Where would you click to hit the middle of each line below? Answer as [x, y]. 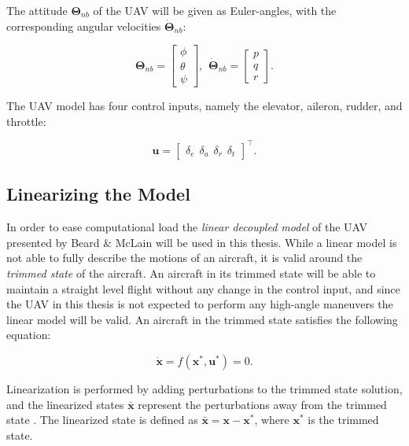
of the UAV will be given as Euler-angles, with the [215, 10]
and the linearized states [65, 404]
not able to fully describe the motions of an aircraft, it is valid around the [184, 258]
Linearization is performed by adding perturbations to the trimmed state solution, [204, 388]
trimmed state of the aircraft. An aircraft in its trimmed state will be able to [191, 273]
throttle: [26, 121]
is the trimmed [343, 420]
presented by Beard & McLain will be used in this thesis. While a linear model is [202, 242]
